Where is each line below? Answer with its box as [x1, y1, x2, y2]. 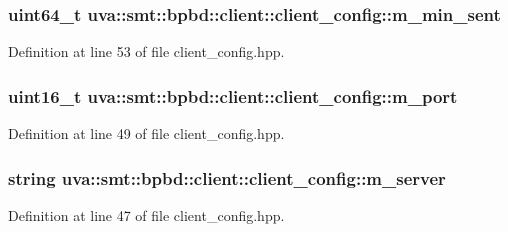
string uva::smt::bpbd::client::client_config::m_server [8, 165, 446, 190]
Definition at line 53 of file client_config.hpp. [8, 41, 285, 62]
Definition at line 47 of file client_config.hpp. [8, 204, 285, 225]
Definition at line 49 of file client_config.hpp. [8, 123, 285, 144]
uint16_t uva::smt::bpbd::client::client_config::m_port [8, 83, 458, 108]
